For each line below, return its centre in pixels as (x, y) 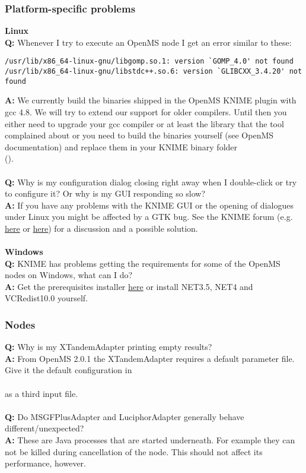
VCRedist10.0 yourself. (46, 298)
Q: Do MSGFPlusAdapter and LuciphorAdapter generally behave (125, 416)
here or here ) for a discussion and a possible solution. (101, 228)
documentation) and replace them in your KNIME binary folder (121, 146)
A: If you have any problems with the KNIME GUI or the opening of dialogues (149, 205)
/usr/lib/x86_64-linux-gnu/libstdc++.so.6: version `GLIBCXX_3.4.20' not (154, 72)
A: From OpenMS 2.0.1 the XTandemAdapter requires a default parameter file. (150, 358)
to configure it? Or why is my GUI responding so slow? (105, 193)
